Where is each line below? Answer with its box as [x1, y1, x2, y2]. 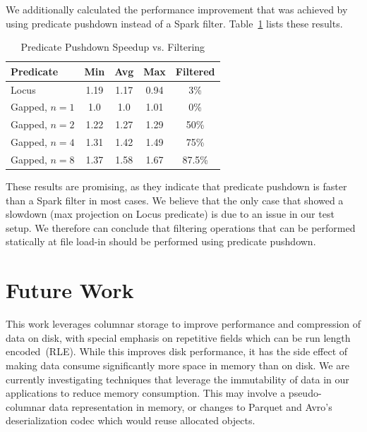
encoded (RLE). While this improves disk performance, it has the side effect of [6, 344, 348, 359]
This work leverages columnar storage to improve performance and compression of [6, 316, 361, 331]
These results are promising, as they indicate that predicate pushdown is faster [6, 179, 347, 194]
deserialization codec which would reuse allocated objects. [6, 413, 255, 428]
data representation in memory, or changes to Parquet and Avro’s [49, 399, 332, 414]
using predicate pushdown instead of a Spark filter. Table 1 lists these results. [6, 16, 343, 30]
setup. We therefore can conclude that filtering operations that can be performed [6, 220, 356, 235]
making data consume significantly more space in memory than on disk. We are [6, 357, 349, 372]
